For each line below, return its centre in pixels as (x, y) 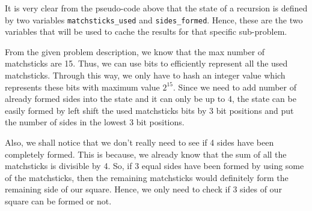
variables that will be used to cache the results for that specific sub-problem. (146, 31)
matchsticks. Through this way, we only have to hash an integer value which (145, 75)
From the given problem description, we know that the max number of (135, 51)
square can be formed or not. (58, 201)
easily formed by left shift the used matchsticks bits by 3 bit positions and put (149, 110)
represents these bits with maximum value (82, 87)
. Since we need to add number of (235, 87)
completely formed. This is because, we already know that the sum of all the (146, 154)
